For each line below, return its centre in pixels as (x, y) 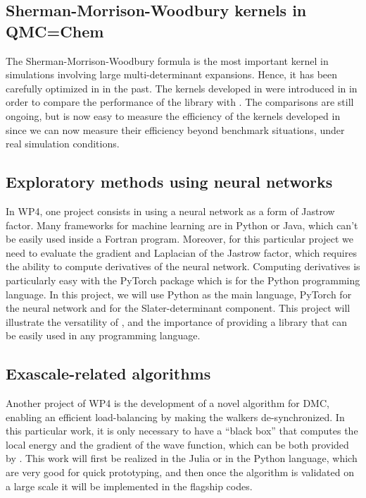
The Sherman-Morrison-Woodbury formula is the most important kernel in (167, 60)
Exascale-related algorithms (108, 373)
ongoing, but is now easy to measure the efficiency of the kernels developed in (173, 115)
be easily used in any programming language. (103, 335)
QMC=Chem (55, 31)
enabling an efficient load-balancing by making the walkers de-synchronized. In (175, 417)
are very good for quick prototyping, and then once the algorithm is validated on (180, 472)
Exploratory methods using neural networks (169, 182)
